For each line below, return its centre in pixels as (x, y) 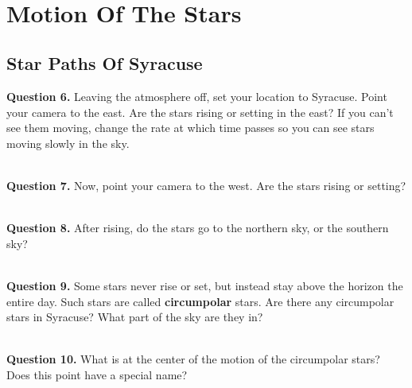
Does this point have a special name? (97, 375)
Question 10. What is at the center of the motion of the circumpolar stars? (193, 359)
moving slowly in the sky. (68, 143)
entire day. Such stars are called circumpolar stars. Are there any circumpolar (200, 301)
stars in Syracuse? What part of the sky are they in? (135, 317)
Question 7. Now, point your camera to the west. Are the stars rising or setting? (206, 186)
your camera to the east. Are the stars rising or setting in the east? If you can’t (200, 112)
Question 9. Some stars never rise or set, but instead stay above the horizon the (205, 286)
